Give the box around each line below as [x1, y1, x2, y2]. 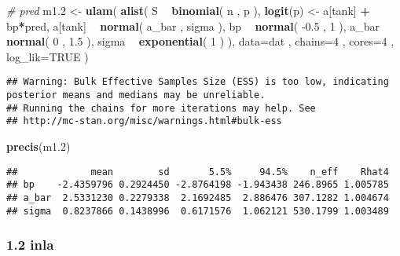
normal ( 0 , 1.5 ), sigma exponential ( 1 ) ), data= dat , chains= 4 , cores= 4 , [6, 33, 394, 49]
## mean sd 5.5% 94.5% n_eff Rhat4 [6, 166, 389, 177]
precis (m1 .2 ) [6, 138, 71, 154]
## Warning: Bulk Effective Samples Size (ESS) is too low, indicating [6, 76, 389, 88]
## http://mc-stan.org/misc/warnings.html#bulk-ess [6, 115, 282, 127]
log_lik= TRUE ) [6, 48, 89, 64]
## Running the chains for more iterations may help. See [6, 102, 316, 114]
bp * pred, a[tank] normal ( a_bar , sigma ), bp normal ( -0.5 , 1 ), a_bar [6, 17, 380, 34]
